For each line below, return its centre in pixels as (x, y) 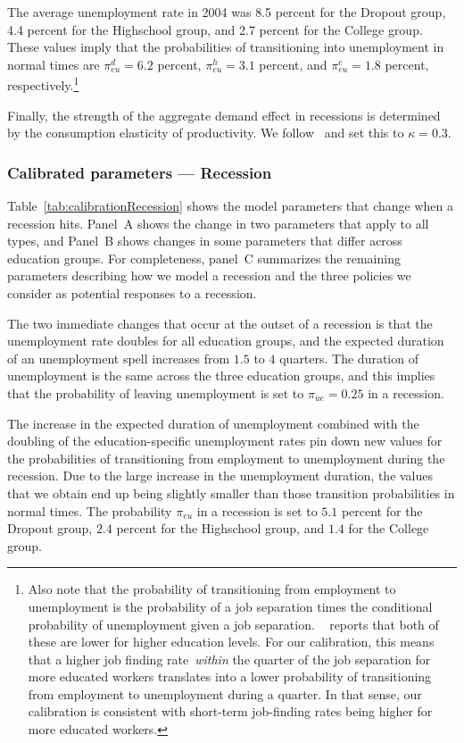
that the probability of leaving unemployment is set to (156, 392)
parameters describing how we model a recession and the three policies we (209, 275)
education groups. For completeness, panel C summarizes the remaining (204, 258)
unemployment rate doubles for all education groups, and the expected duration (226, 341)
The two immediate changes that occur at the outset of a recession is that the (220, 323)
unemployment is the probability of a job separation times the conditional (230, 606)
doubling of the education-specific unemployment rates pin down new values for (225, 441)
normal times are (54, 64)
